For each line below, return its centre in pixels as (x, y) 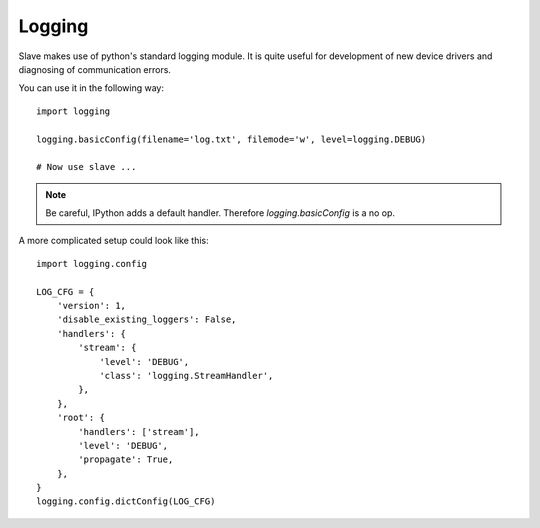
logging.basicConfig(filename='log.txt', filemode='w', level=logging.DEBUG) (231, 139)
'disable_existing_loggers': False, (146, 319)
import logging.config (92, 263)
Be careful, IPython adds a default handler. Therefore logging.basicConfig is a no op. (220, 213)
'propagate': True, (126, 459)
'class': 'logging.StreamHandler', (186, 375)
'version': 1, (91, 306)
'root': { (80, 418)
